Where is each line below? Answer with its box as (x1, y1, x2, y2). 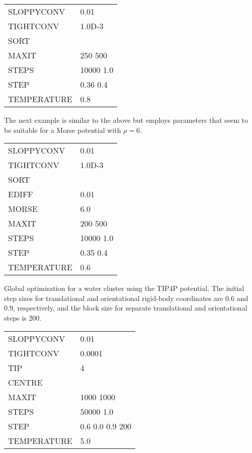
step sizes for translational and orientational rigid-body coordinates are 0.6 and (4, 292, 248, 303)
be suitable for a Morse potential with (4, 124, 121, 135)
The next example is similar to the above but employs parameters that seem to (4, 115, 248, 125)
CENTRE (8, 376, 43, 388)
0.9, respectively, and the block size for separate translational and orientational (4, 303, 247, 313)
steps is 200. (4, 312, 42, 323)
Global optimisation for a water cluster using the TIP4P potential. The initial (4, 283, 244, 293)
